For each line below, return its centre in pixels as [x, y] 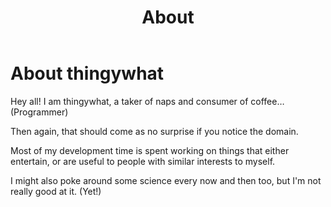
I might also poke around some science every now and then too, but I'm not [166, 180]
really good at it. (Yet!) [56, 191]
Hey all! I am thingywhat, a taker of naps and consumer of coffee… [147, 101]
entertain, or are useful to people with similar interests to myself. [143, 161]
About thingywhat [87, 73]
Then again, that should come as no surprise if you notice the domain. [154, 131]
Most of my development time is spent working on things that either [150, 150]
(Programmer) [39, 112]
